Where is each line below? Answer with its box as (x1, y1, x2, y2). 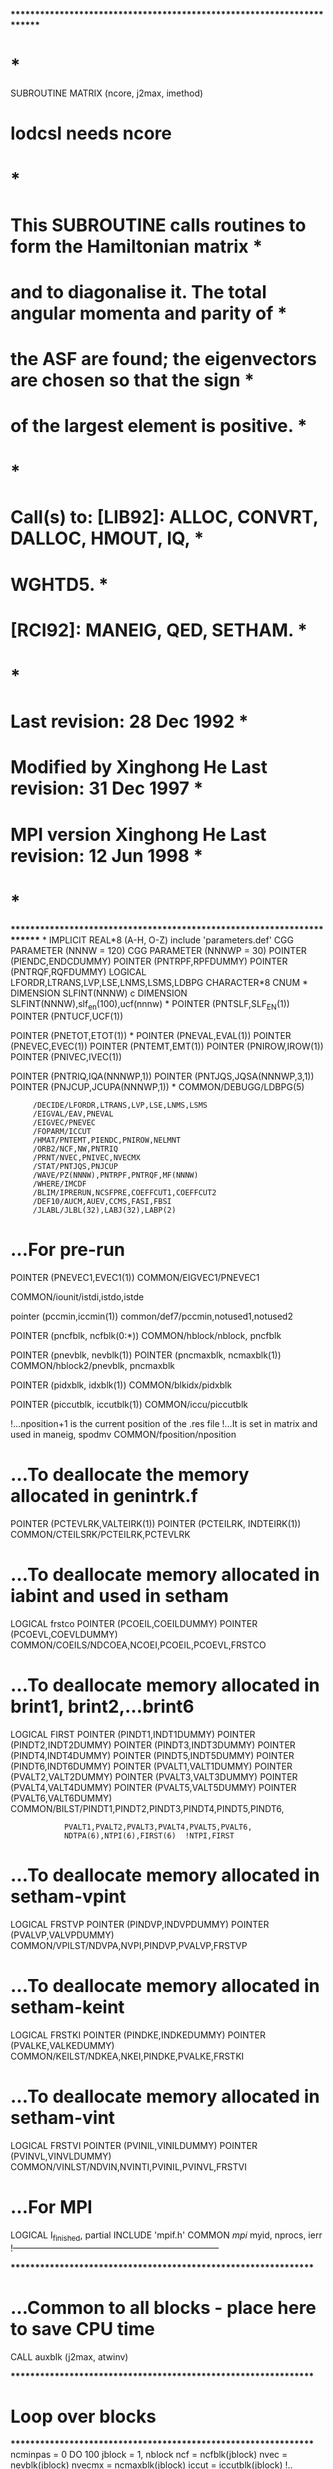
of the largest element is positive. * (10, 415, 308, 438)
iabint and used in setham (10, 1585, 230, 1608)
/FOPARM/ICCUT (32, 1127, 92, 1137)
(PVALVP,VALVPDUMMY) (10, 1929, 115, 1941)
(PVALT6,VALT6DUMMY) (10, 1792, 113, 1804)
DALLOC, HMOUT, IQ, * (10, 527, 205, 550)
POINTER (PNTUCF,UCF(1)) (10, 1010, 124, 1023)
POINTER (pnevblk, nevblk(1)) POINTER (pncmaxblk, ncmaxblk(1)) (10, 1349, 282, 1361)
